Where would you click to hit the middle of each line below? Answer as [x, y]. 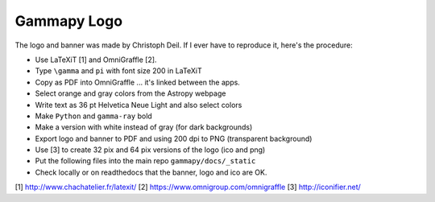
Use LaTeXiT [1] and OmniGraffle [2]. [96, 60]
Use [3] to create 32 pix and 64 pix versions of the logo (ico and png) [150, 150]
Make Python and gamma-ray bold [93, 116]
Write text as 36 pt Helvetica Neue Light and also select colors [139, 105]
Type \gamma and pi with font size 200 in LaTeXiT [118, 71]
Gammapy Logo [69, 21]
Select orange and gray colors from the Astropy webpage [130, 93]
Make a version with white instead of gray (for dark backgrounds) [144, 127]
